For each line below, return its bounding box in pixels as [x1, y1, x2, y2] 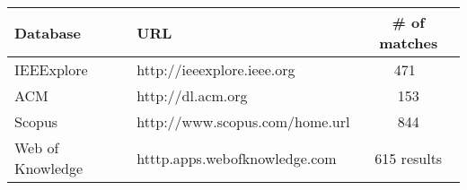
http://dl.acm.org [137, 85, 248, 106]
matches [379, 32, 438, 53]
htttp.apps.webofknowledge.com [137, 147, 337, 168]
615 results [374, 147, 443, 168]
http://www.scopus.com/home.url [137, 111, 350, 132]
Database [14, 22, 82, 43]
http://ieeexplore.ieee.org [137, 59, 295, 80]
